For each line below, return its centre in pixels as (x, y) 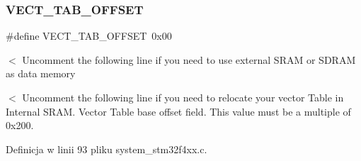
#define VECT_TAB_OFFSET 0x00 (89, 36)
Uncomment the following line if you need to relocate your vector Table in (183, 97)
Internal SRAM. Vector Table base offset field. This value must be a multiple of (178, 111)
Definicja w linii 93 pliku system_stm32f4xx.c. (107, 149)
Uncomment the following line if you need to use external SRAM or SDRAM (189, 59)
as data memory (41, 73)
